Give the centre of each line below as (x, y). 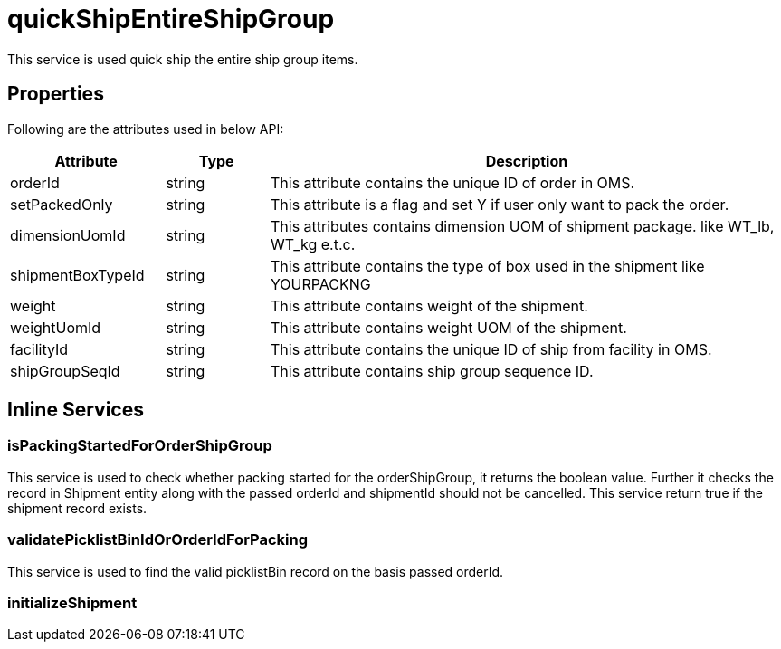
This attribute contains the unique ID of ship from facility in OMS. (491, 349)
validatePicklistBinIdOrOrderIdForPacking (158, 540)
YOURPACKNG (320, 284)
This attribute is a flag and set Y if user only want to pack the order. (500, 204)
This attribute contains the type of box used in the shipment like (487, 266)
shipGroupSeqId (65, 371)
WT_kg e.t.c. (313, 244)
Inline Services (76, 410)
